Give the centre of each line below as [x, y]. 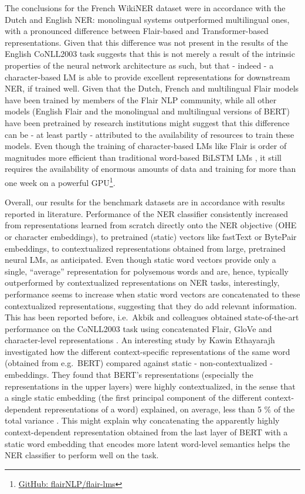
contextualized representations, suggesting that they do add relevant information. [151, 305]
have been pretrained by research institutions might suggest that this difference [147, 122]
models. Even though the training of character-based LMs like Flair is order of [146, 146]
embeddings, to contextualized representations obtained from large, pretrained [145, 248]
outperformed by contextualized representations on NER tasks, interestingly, [142, 282]
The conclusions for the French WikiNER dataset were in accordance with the [145, 8]
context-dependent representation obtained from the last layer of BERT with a [146, 432]
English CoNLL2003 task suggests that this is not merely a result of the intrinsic [150, 54]
